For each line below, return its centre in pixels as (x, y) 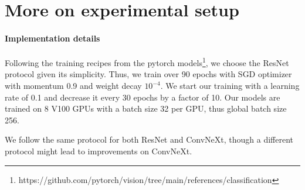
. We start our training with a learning (230, 86)
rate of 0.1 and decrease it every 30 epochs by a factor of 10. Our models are (143, 97)
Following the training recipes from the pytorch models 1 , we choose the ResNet (147, 62)
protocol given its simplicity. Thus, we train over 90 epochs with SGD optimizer (148, 74)
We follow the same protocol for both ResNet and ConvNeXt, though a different (149, 139)
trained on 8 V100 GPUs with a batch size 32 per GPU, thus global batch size (146, 108)
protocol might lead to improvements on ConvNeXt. (99, 151)
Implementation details (52, 38)
